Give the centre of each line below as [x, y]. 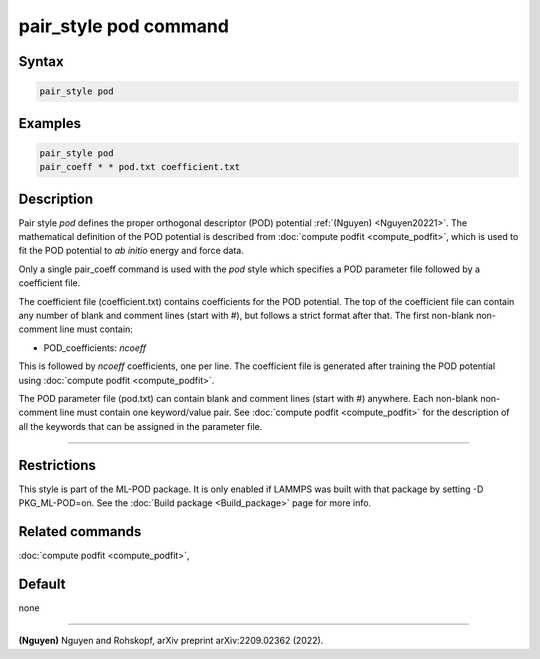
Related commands [80, 531]
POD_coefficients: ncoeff [95, 347]
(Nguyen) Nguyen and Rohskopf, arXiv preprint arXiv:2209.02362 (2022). [171, 641]
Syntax [41, 61]
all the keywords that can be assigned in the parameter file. [140, 426]
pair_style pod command [124, 26]
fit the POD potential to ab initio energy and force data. [131, 251]
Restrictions [57, 465]
